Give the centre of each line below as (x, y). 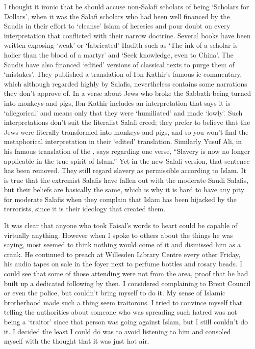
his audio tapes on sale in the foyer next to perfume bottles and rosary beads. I (123, 264)
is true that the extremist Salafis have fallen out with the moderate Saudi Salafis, (126, 180)
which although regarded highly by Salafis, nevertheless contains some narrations (126, 83)
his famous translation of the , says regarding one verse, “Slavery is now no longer (127, 151)
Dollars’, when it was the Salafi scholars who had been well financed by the (117, 16)
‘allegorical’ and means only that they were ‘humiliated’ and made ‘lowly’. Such (123, 112)
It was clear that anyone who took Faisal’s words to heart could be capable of (121, 225)
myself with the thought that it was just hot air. (76, 341)
